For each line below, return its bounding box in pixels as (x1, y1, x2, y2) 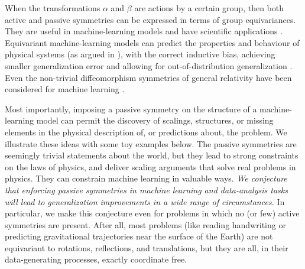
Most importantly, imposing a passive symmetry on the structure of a (5, 102, 257, 115)
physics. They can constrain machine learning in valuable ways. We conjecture (5, 172, 287, 184)
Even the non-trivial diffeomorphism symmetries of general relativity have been (5, 71, 292, 83)
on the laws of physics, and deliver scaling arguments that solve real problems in (5, 160, 296, 173)
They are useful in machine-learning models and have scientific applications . (5, 25, 283, 37)
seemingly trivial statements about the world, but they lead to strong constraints (5, 149, 298, 161)
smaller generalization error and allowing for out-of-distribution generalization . (5, 59, 293, 72)
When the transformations (5, 2, 100, 14)
